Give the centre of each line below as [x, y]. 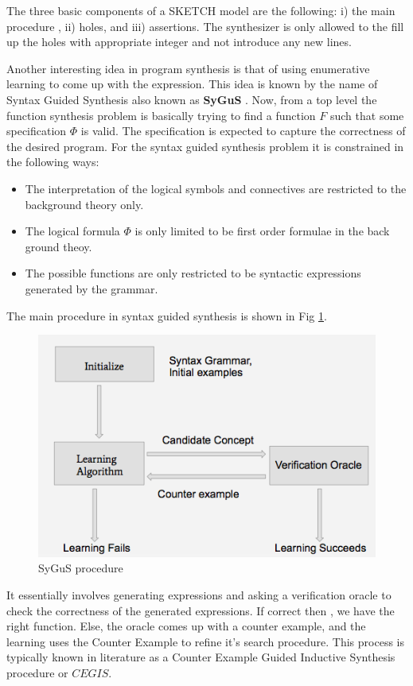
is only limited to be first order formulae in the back [262, 231]
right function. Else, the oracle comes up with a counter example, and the [186, 626]
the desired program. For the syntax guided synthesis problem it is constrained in [205, 146]
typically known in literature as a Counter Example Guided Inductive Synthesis [201, 657]
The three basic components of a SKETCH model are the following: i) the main [201, 10]
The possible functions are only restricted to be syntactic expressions [193, 273]
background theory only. [84, 204]
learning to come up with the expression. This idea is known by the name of [192, 84]
